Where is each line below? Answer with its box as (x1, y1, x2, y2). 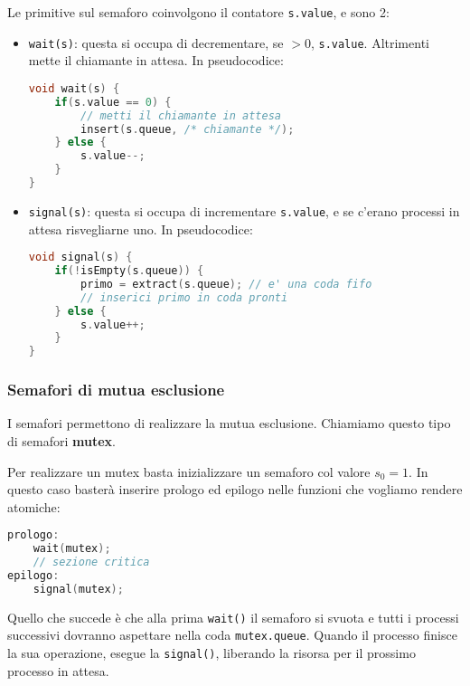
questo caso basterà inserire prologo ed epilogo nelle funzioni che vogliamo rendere (7, 480, 463, 499)
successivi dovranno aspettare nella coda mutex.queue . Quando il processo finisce (7, 625, 457, 644)
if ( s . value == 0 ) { (54, 95, 172, 109)
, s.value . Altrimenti (310, 33, 429, 52)
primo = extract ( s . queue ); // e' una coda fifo (80, 277, 372, 291)
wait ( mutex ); (33, 542, 111, 556)
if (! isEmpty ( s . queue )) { (54, 264, 204, 278)
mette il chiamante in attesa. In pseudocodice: (28, 51, 284, 70)
